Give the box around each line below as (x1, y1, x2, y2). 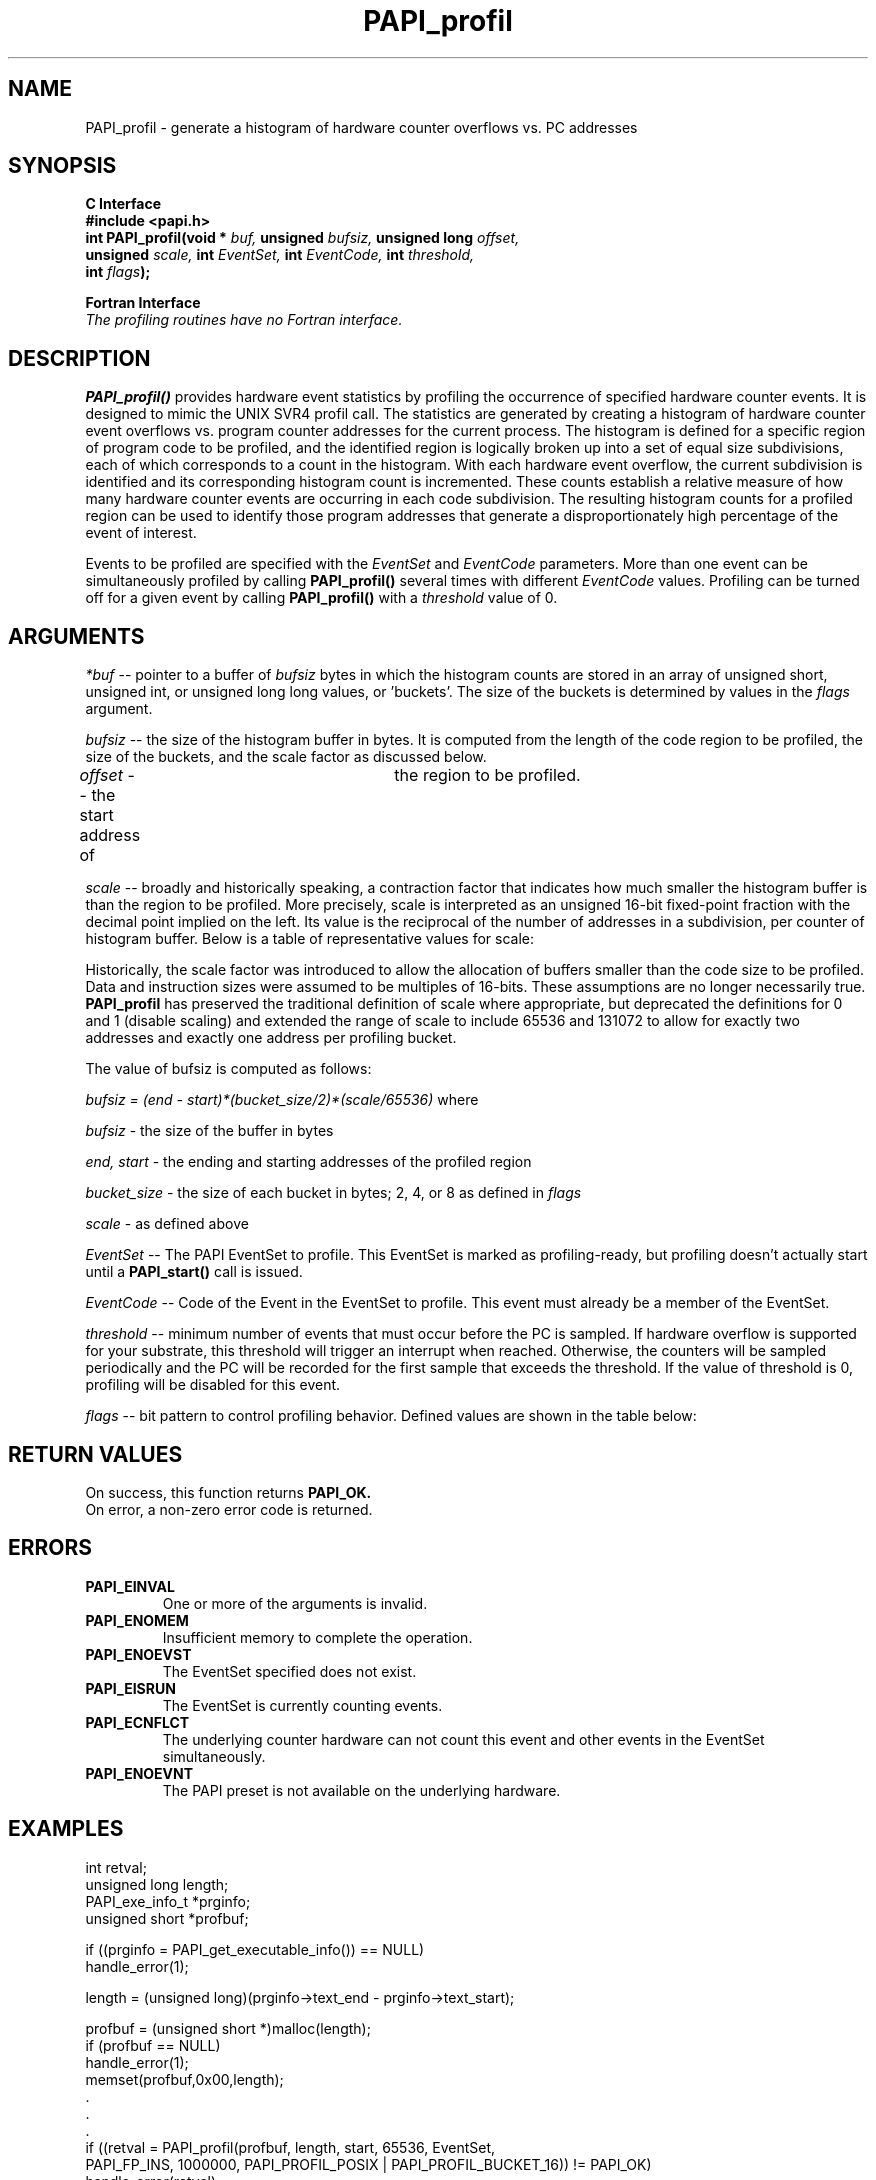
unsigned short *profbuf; (85, 1909, 249, 1927)
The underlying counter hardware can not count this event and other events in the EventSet (162, 1730, 765, 1748)
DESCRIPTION (8, 345, 151, 371)
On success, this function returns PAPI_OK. (85, 1483, 372, 1501)
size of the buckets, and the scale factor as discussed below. (85, 748, 487, 766)
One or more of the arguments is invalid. (162, 1594, 428, 1612)
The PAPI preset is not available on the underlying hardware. (162, 1781, 561, 1799)
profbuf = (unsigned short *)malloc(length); (85, 2019, 371, 2037)
